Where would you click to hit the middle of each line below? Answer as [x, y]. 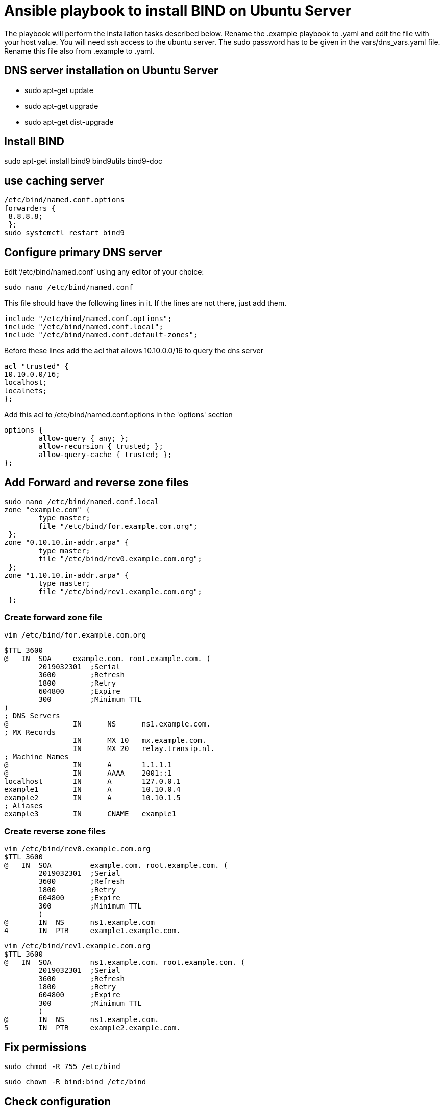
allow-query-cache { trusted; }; [105, 455]
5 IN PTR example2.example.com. [92, 1028]
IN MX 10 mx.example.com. [140, 740]
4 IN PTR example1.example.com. [92, 931]
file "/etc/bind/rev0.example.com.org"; [120, 559]
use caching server [54, 180]
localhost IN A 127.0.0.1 [92, 781]
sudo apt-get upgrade [61, 106]
